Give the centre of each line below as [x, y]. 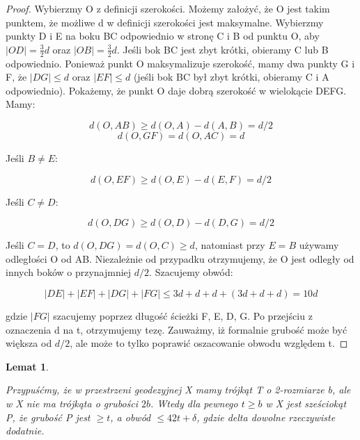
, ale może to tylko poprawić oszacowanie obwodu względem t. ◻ [209, 343]
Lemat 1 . [27, 366]
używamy [319, 245]
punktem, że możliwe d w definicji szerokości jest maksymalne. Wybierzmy [165, 22]
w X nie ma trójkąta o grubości [72, 403]
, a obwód [131, 417]
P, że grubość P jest [48, 417]
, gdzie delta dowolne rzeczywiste [266, 417]
